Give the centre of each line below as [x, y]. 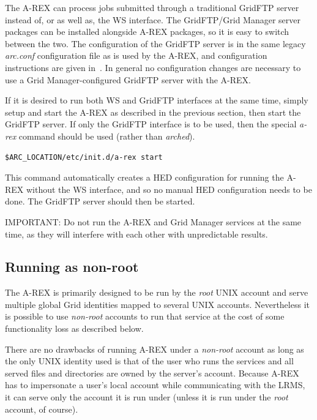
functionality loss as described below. [74, 328]
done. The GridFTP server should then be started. [100, 201]
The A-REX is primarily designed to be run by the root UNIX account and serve [157, 292]
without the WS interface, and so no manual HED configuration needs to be [169, 189]
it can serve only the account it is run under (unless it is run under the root [147, 397]
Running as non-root [72, 267]
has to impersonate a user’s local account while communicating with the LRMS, [155, 385]
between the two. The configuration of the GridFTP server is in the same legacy [155, 43]
